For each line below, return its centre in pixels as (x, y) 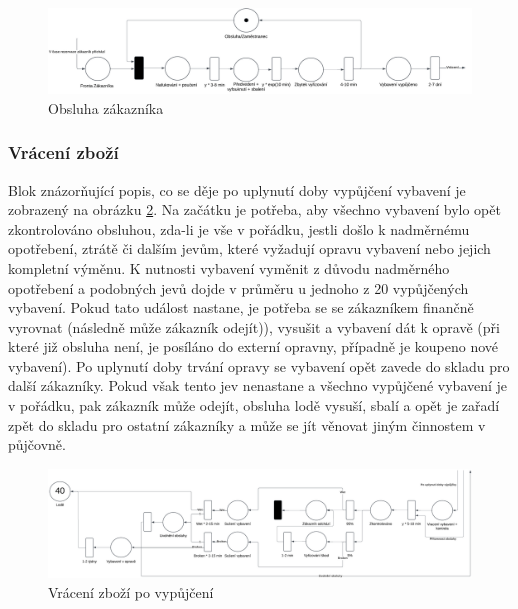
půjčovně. (37, 444)
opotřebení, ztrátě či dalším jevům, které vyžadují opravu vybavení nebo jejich (249, 248)
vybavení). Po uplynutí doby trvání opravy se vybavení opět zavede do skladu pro (259, 365)
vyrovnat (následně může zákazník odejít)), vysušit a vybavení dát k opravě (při (254, 326)
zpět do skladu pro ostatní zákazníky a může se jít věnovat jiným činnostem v (247, 424)
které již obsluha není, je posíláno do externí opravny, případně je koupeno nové (253, 346)
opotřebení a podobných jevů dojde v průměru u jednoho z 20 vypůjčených (238, 287)
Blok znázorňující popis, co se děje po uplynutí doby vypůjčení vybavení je (237, 189)
